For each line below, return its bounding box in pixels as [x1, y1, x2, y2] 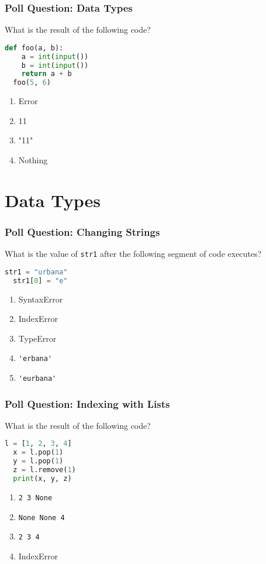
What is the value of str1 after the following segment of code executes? [5, 247, 262, 260]
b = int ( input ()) [21, 61, 89, 70]
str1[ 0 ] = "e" [13, 276, 68, 285]
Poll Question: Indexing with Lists [5, 396, 170, 411]
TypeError [18, 332, 57, 344]
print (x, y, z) [13, 474, 72, 483]
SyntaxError [18, 293, 63, 305]
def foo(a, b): [5, 43, 64, 52]
